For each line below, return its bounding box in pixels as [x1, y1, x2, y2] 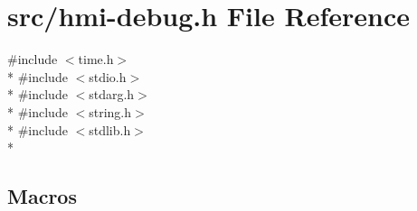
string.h [89, 102, 132, 121]
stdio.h [89, 67, 127, 86]
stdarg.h [89, 85, 135, 104]
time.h [78, 50, 114, 69]
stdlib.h [89, 120, 131, 139]
